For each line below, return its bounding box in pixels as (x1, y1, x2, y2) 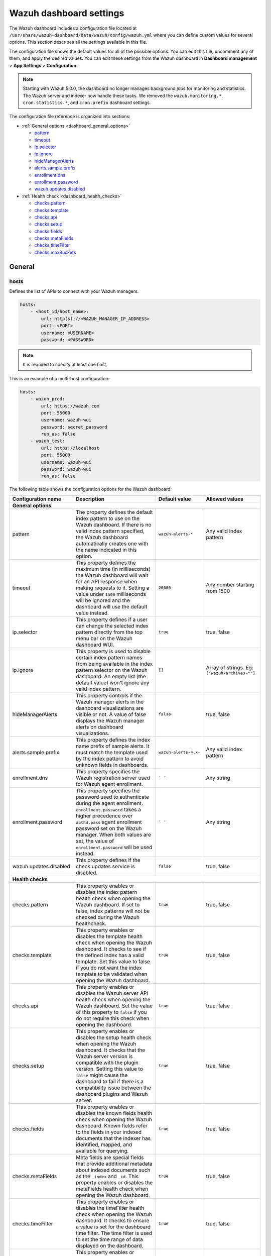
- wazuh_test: (30, 438, 65, 444)
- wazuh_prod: (30, 396, 65, 402)
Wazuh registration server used (76, 774, 150, 781)
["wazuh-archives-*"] (206, 671, 255, 676)
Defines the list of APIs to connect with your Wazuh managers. (9, 288, 139, 294)
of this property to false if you (76, 1008, 148, 1015)
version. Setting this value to (76, 1065, 143, 1072)
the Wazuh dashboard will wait (76, 572, 149, 579)
